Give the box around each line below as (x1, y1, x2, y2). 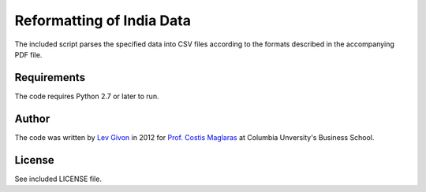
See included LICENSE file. (14, 174, 103, 183)
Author (14, 112, 50, 125)
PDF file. (14, 50, 43, 59)
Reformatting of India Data (14, 12, 191, 29)
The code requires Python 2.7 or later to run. (14, 91, 159, 101)
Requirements (14, 71, 86, 84)
